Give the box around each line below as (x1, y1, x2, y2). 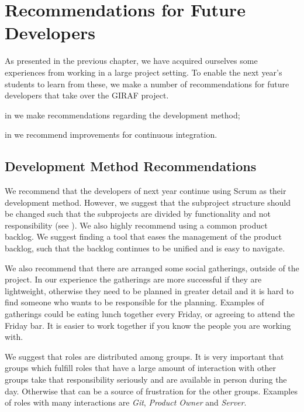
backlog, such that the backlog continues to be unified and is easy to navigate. (5, 242, 285, 254)
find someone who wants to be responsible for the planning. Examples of (5, 296, 264, 308)
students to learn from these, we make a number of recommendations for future (5, 77, 289, 90)
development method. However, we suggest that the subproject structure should (5, 196, 291, 208)
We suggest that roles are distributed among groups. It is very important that (5, 350, 284, 362)
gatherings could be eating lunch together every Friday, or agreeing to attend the (5, 308, 295, 320)
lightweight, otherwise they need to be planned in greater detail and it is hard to (5, 284, 294, 297)
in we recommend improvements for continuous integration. (5, 128, 217, 141)
